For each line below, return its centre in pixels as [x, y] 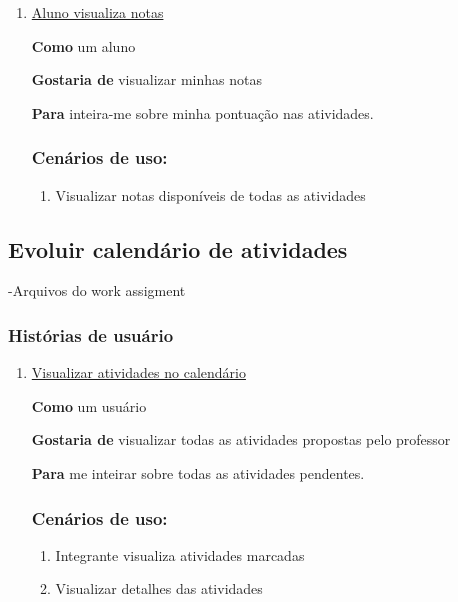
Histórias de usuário [91, 334]
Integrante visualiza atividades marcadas [180, 554]
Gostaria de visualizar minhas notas [147, 79]
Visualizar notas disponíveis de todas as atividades [210, 194]
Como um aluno [83, 45]
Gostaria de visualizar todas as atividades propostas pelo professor [241, 439]
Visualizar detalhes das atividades [159, 588]
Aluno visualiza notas [97, 12]
